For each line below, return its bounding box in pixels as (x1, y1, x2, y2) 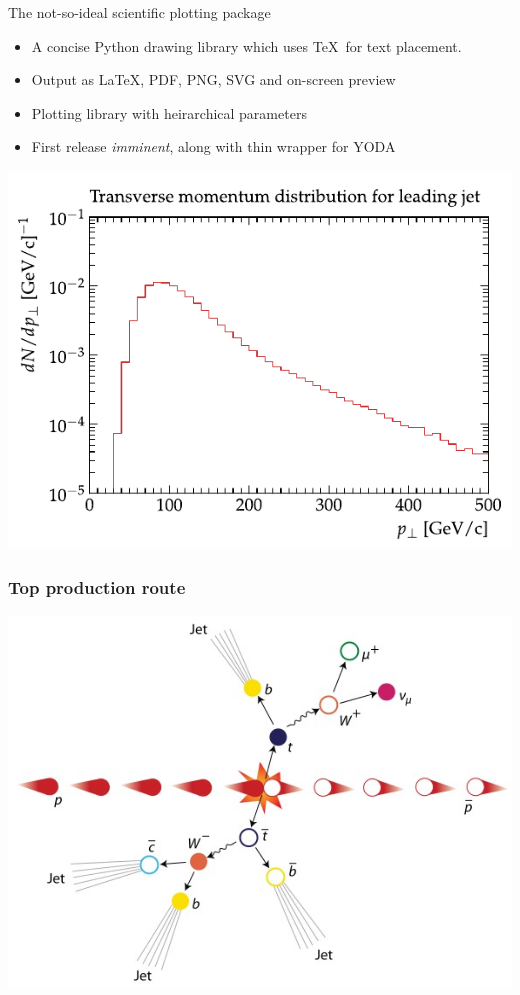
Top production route (8, 575, 186, 600)
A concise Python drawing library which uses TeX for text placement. (31, 35, 462, 56)
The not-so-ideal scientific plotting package (8, 2, 271, 22)
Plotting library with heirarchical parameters (31, 102, 307, 123)
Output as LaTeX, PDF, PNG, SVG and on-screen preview (31, 69, 396, 90)
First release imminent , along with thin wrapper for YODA (31, 136, 396, 157)
